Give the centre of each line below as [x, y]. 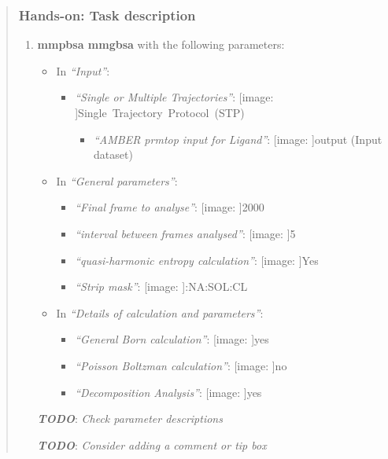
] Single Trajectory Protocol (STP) [160, 112]
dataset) [113, 154]
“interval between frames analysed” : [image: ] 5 [185, 233]
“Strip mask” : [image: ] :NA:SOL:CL [161, 286]
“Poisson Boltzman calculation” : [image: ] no [181, 365]
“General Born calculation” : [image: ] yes [172, 339]
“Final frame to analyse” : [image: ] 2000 [170, 207]
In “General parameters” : [117, 180]
